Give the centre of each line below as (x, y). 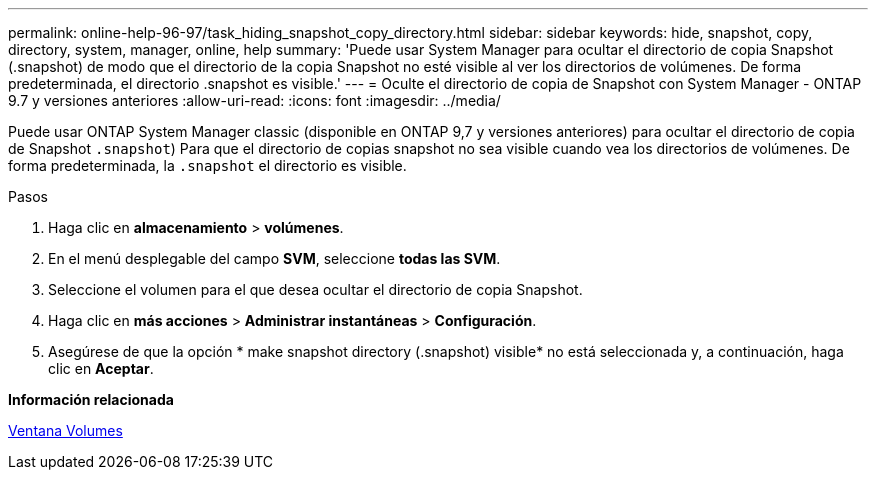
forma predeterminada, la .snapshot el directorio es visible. (207, 165)
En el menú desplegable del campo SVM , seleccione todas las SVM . (274, 258)
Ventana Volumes (65, 430)
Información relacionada (91, 399)
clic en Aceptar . (101, 368)
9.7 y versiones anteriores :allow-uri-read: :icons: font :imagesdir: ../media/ (254, 100)
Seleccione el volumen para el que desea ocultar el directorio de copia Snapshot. (315, 289)
